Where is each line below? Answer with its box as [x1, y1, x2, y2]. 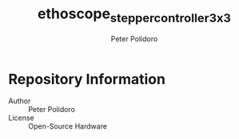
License [8, 113, 34, 123]
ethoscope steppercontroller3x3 [37, 5, 232, 25]
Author [8, 96, 31, 106]
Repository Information [8, 70, 166, 88]
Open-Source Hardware [28, 122, 108, 131]
